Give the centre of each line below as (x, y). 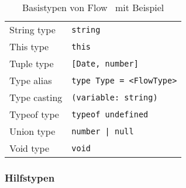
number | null (103, 131)
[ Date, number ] (105, 63)
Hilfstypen (30, 177)
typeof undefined (110, 114)
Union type (32, 131)
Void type (30, 148)
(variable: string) (115, 97)
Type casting (36, 97)
